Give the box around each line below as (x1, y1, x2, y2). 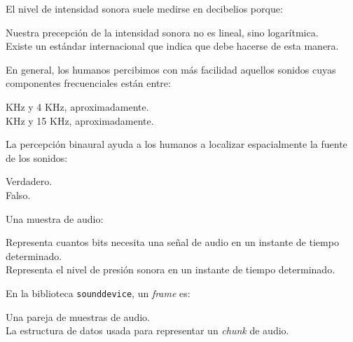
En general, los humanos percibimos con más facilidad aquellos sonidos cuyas (6, 62, 336, 76)
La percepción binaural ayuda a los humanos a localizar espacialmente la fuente (6, 137, 347, 151)
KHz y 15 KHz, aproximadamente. (6, 113, 154, 128)
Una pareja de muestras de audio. (6, 309, 150, 324)
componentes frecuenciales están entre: (6, 76, 171, 90)
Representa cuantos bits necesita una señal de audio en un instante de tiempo (6, 235, 339, 249)
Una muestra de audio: (6, 211, 104, 226)
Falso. (6, 187, 31, 202)
